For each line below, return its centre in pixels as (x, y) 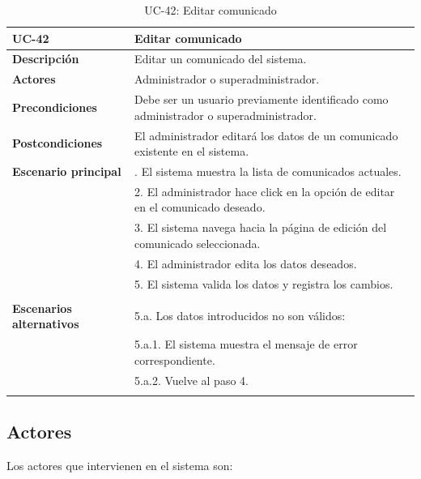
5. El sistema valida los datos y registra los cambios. (264, 283)
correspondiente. (175, 359)
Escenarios (42, 308)
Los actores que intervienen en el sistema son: (120, 466)
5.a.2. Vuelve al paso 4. (191, 380)
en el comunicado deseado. (200, 207)
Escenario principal (67, 171)
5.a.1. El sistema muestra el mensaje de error (246, 344)
